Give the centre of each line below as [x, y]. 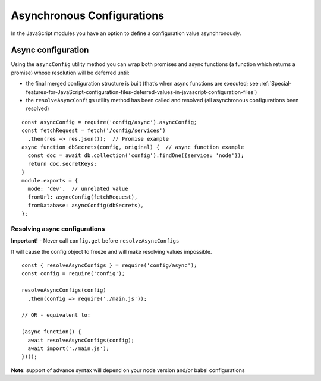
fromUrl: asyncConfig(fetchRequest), [83, 197]
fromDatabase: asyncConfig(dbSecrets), [86, 205]
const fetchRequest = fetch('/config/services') [94, 130]
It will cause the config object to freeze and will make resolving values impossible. [111, 251]
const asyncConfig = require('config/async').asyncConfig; [109, 122]
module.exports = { [50, 180]
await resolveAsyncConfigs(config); [81, 340]
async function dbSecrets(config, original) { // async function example [133, 147]
